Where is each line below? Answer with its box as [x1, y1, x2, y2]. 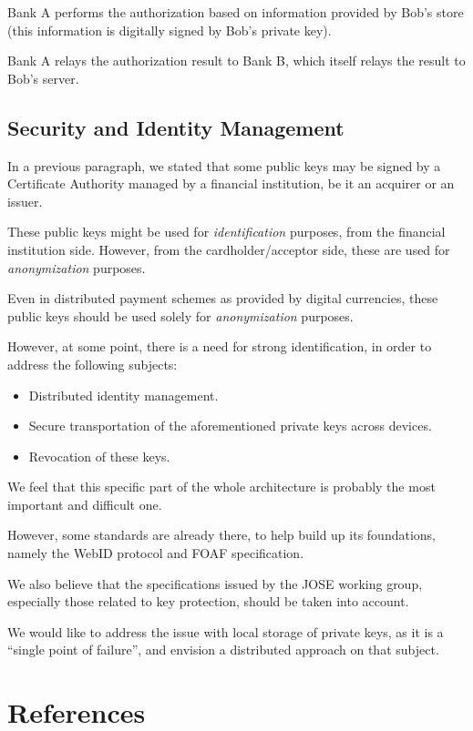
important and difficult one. [7, 494, 162, 513]
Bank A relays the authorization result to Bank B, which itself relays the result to [7, 51, 466, 70]
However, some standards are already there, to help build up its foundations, [7, 525, 436, 544]
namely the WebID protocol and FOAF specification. [7, 543, 304, 563]
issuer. [7, 191, 43, 210]
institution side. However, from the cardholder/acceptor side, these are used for [7, 239, 450, 259]
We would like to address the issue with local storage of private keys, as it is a [7, 622, 444, 641]
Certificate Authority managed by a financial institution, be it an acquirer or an [7, 174, 455, 193]
